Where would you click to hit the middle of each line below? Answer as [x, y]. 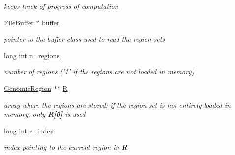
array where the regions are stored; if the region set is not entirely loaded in [117, 104]
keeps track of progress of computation [61, 6]
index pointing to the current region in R [66, 147]
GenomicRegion [28, 88]
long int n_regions [32, 55]
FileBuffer [19, 22]
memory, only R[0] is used [45, 114]
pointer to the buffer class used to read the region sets [85, 39]
